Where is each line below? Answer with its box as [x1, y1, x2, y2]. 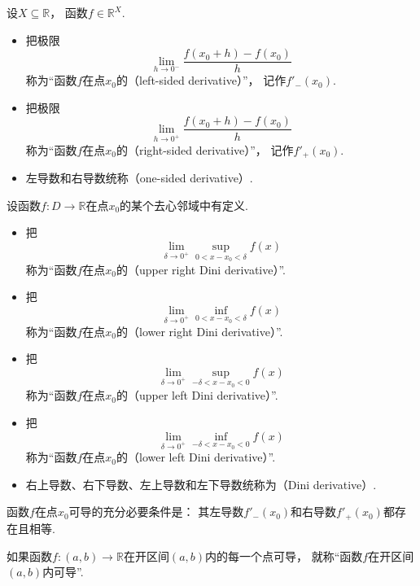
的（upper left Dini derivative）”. [116, 387, 278, 404]
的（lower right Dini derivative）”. [116, 322, 283, 339]
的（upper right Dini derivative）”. [116, 260, 286, 278]
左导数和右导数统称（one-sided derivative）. [25, 169, 253, 186]
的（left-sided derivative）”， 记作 [116, 72, 287, 89]
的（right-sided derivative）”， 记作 [116, 141, 294, 158]
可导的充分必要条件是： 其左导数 [68, 503, 244, 520]
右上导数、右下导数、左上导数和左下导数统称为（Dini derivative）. [25, 475, 377, 492]
